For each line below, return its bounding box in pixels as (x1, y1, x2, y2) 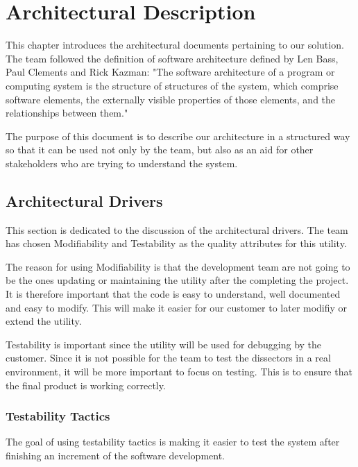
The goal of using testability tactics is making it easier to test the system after (6, 434, 340, 449)
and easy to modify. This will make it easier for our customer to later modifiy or (6, 300, 348, 314)
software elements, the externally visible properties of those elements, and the (6, 92, 336, 106)
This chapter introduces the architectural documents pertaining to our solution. (6, 37, 344, 52)
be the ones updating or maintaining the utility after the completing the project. (6, 273, 349, 287)
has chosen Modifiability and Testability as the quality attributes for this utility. (6, 236, 347, 251)
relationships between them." (6, 105, 128, 120)
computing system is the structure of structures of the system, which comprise (6, 78, 339, 92)
